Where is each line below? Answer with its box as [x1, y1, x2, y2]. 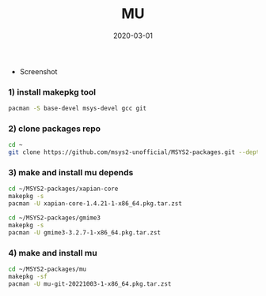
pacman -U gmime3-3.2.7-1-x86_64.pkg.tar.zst [8, 228, 161, 237]
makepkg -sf [8, 272, 47, 280]
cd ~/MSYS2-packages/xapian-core [8, 185, 119, 193]
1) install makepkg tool [8, 86, 97, 97]
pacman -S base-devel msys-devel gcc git [8, 104, 147, 113]
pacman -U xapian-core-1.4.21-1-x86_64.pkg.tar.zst [8, 200, 182, 208]
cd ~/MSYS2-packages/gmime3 [8, 214, 101, 222]
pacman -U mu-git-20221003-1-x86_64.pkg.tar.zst [8, 279, 172, 288]
